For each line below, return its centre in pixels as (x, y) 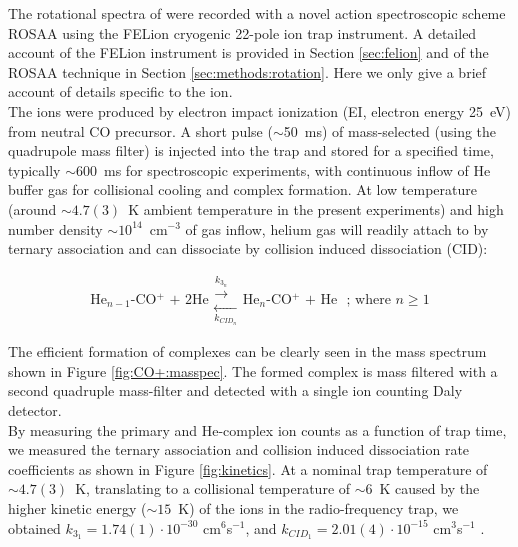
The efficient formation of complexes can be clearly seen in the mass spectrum (247, 351)
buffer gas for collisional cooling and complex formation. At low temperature (242, 189)
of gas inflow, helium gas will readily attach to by (337, 228)
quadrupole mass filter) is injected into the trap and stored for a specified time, (251, 150)
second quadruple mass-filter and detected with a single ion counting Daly (235, 390)
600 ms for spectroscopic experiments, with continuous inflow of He (283, 169)
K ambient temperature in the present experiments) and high (316, 208)
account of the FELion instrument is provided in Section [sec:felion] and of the (248, 52)
